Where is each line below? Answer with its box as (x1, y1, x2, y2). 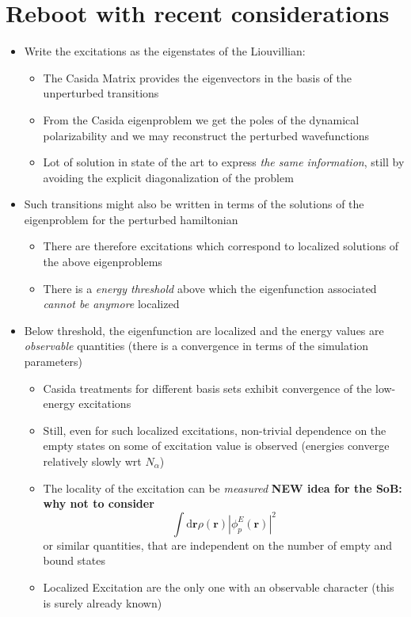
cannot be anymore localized (43, 295, 180, 312)
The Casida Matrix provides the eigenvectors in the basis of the (43, 69, 352, 86)
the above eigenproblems (43, 253, 162, 270)
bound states (43, 552, 105, 569)
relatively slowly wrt (43, 453, 142, 469)
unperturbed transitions (43, 85, 159, 101)
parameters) (24, 353, 83, 370)
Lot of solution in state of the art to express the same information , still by (43, 154, 405, 170)
